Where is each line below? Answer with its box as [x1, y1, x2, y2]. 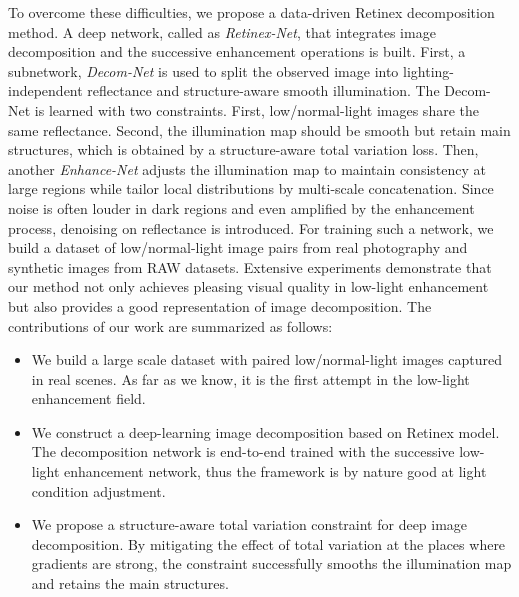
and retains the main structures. [31, 573, 229, 594]
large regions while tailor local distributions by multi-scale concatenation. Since [8, 178, 494, 199]
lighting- [403, 60, 454, 81]
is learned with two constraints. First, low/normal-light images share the [34, 99, 479, 120]
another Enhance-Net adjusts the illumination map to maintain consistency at [8, 158, 486, 179]
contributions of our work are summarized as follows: [8, 315, 333, 336]
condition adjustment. [31, 480, 166, 501]
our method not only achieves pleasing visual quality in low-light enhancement [8, 276, 489, 297]
